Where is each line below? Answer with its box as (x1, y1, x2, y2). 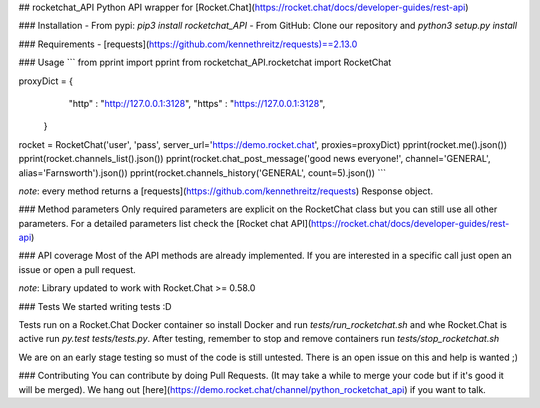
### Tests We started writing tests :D (18, 300, 172, 312)
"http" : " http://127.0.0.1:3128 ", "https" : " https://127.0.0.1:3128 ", (68, 97, 326, 109)
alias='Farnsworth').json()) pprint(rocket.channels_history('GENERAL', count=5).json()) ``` (18, 166, 387, 179)
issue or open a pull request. (18, 263, 137, 275)
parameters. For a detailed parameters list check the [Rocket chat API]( (18, 217, 312, 229)
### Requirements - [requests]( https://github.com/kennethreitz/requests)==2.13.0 (18, 38, 358, 50)
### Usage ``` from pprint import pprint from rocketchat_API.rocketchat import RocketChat (18, 56, 392, 69)
